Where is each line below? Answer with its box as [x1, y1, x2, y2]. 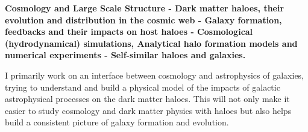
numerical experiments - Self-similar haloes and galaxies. [5, 49, 246, 61]
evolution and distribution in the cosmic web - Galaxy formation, [5, 13, 282, 26]
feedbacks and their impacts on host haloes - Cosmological [5, 25, 253, 38]
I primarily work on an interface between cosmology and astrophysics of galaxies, [5, 68, 304, 81]
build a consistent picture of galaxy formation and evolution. [5, 116, 229, 128]
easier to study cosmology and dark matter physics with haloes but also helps [5, 104, 292, 116]
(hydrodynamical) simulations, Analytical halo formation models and [5, 37, 298, 49]
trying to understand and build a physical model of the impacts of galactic [5, 80, 280, 93]
